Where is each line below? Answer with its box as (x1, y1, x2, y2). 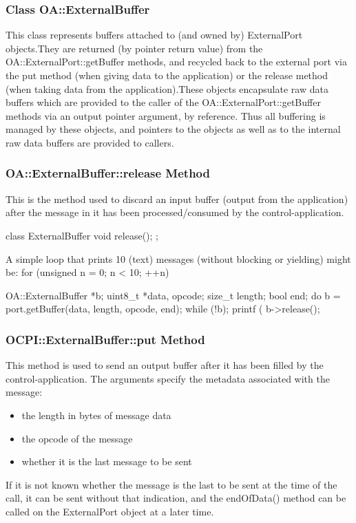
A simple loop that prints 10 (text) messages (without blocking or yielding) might (6, 251, 351, 266)
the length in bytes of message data (21, 407, 171, 422)
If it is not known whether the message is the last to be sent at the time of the (6, 477, 337, 491)
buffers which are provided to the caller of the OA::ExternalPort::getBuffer (6, 95, 321, 109)
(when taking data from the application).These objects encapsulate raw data (6, 81, 328, 96)
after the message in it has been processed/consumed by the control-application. (6, 205, 344, 220)
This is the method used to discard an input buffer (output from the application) (6, 191, 348, 206)
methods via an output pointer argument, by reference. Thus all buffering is (6, 108, 326, 122)
